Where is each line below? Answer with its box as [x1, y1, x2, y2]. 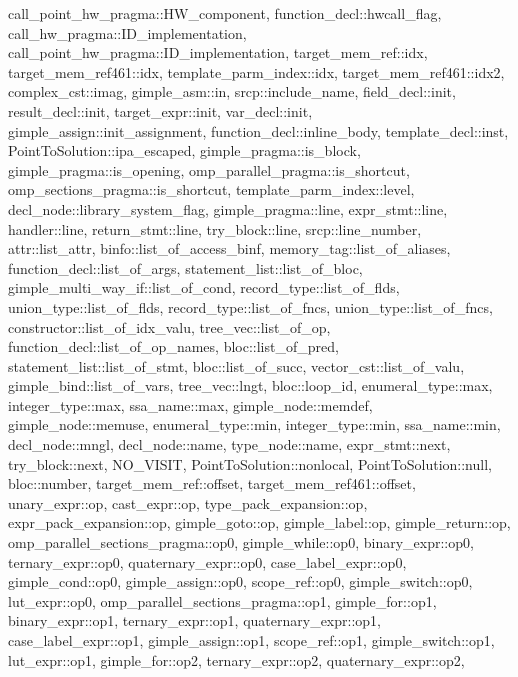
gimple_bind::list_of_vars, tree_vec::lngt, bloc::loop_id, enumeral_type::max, [8, 375, 493, 396]
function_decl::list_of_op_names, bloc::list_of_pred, [8, 336, 339, 357]
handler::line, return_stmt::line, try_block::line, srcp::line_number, [8, 218, 422, 239]
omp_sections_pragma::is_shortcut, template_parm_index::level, [8, 179, 415, 200]
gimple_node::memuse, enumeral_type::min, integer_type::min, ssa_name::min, [8, 414, 501, 435]
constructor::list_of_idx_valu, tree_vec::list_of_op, [8, 316, 331, 337]
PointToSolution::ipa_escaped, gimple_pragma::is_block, [8, 140, 361, 161]
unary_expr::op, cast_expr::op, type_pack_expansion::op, [8, 492, 368, 513]
